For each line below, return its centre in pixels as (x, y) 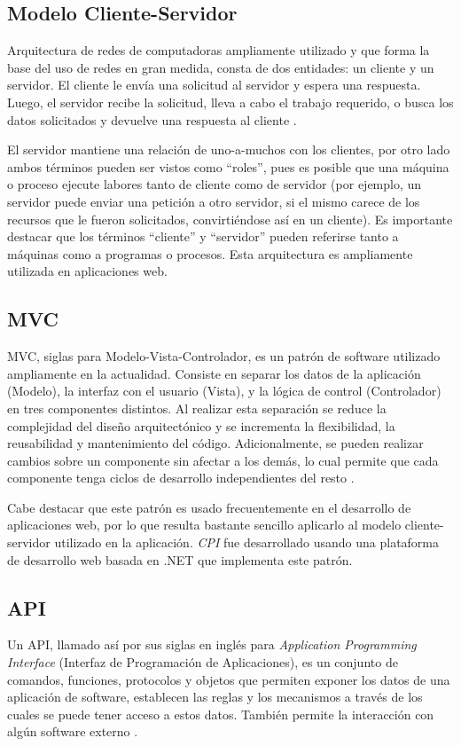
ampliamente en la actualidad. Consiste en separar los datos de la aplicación (214, 373)
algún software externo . (73, 731)
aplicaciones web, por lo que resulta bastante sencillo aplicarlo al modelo (204, 525)
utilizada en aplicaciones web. (87, 271)
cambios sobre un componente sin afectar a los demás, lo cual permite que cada (223, 460)
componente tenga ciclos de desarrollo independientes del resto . (181, 478)
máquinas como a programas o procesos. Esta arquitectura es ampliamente (210, 253)
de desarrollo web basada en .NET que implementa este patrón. (180, 559)
